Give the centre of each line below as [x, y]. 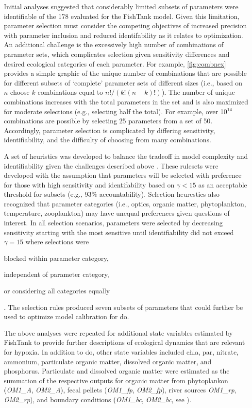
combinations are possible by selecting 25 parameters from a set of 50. [108, 121]
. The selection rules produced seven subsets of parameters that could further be [124, 307]
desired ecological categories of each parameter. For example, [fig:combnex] [115, 63]
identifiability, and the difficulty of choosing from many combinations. [108, 140]
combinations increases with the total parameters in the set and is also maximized [126, 101]
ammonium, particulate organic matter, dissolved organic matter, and [108, 361]
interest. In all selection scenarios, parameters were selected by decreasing [113, 223]
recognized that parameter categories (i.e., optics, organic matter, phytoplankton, [125, 203]
